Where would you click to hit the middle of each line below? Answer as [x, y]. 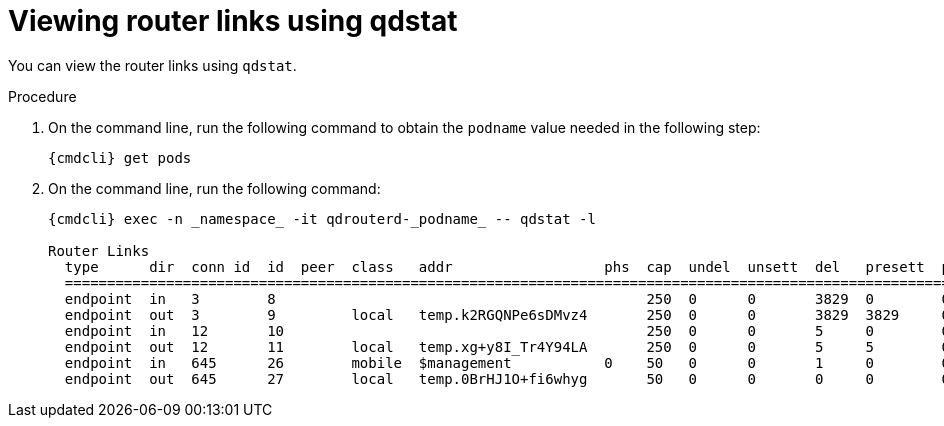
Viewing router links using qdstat [233, 21]
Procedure [42, 96]
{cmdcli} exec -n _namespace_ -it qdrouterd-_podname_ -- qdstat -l [322, 218]
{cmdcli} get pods [120, 157]
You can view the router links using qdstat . [152, 65]
